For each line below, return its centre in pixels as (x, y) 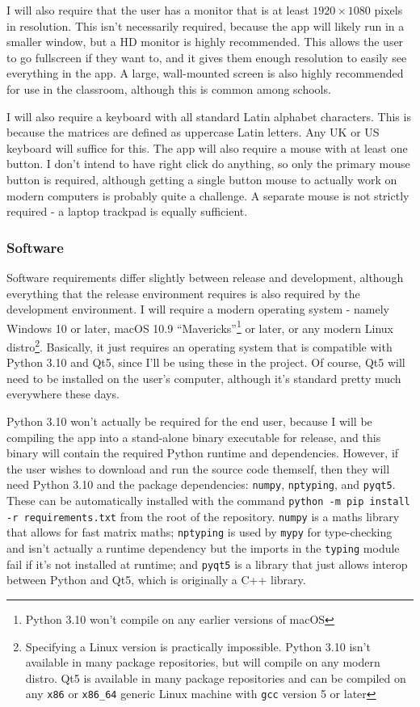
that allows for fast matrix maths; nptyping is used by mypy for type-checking (199, 532)
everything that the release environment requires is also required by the (183, 293)
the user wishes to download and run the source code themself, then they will (198, 468)
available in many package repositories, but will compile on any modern (203, 662)
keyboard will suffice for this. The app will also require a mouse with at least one (207, 147)
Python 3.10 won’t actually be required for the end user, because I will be (189, 421)
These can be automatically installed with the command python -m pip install (208, 501)
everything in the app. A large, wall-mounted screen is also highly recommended (205, 73)
